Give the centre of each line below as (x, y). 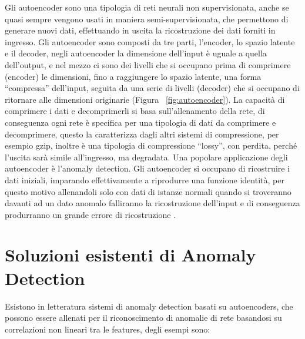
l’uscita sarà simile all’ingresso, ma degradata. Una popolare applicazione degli (146, 157)
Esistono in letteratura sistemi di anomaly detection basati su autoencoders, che (149, 306)
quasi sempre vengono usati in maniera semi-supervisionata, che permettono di (147, 19)
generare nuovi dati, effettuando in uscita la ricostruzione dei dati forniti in (140, 30)
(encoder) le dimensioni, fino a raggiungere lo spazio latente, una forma (133, 76)
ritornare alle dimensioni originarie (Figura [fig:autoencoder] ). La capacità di (145, 99)
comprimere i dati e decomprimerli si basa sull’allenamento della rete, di (135, 111)
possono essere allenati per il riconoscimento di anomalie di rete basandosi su (143, 318)
